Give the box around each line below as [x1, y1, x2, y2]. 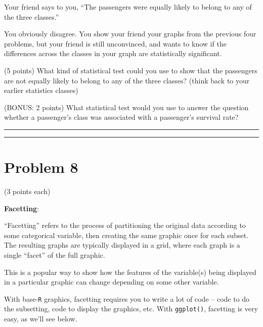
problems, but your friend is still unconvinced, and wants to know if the [4, 38, 227, 49]
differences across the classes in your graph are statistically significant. [4, 48, 222, 59]
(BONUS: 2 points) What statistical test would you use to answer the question [4, 102, 249, 112]
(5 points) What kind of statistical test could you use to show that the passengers [4, 65, 257, 75]
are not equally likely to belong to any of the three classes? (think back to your [4, 75, 250, 85]
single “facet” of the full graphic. [4, 250, 105, 260]
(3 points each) [4, 186, 51, 197]
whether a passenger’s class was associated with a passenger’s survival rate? [4, 112, 239, 122]
